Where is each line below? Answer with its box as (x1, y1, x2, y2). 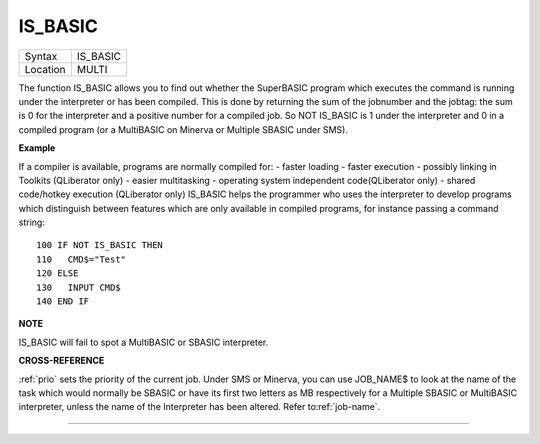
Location (24, 62, 66, 76)
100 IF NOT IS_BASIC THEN (36, 240, 164, 251)
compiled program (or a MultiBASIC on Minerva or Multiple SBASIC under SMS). (18, 123, 349, 135)
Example (18, 142, 56, 154)
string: (18, 216, 45, 229)
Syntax (24, 49, 58, 63)
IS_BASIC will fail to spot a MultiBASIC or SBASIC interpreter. (18, 336, 269, 348)
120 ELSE (36, 268, 79, 279)
